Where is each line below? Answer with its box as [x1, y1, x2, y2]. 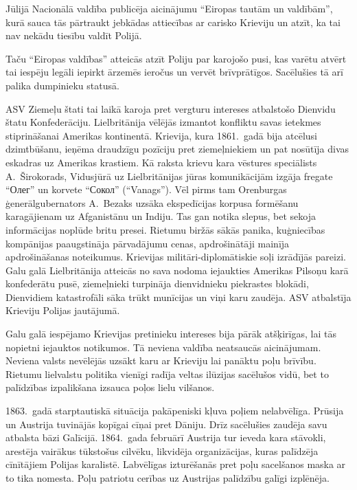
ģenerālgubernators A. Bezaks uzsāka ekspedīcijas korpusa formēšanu [5, 195, 299, 210]
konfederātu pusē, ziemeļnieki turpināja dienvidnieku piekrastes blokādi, [5, 276, 309, 291]
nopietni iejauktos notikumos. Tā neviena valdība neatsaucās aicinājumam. [5, 339, 321, 354]
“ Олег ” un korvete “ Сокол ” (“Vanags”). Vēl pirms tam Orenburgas [5, 182, 287, 197]
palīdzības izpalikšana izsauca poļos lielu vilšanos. [5, 380, 215, 394]
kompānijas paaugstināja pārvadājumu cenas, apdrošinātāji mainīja [5, 236, 290, 250]
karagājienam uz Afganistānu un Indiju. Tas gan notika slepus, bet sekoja [5, 209, 316, 223]
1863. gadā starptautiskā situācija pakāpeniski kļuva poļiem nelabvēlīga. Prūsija [5, 403, 344, 418]
